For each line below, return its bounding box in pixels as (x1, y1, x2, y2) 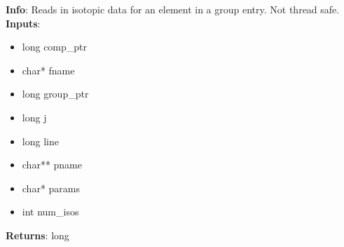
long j (22, 109, 47, 124)
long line (22, 133, 59, 148)
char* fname (22, 62, 75, 77)
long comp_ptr (22, 39, 88, 54)
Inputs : (6, 15, 41, 30)
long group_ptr (22, 86, 89, 101)
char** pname (22, 157, 83, 172)
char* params (22, 180, 81, 195)
